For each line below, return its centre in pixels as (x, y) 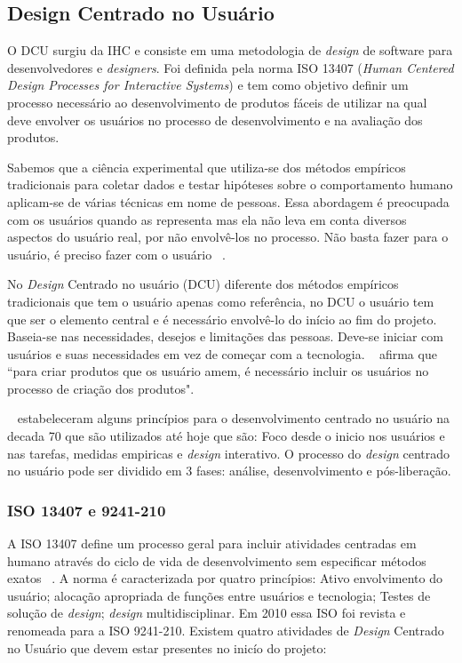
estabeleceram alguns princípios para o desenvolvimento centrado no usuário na (233, 418)
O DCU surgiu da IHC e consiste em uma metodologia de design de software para (230, 50)
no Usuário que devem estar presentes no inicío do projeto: (167, 647)
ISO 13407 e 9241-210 (87, 510)
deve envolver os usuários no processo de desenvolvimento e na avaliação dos (215, 120)
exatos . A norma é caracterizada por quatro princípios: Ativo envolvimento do (225, 578)
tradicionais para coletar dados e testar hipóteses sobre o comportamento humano (230, 184)
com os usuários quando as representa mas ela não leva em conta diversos (207, 219)
